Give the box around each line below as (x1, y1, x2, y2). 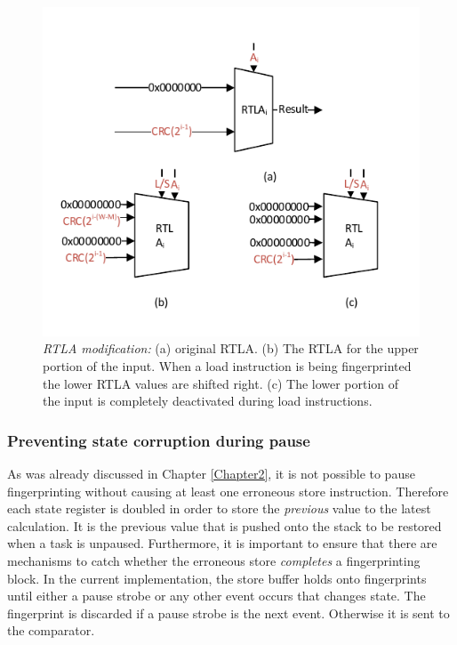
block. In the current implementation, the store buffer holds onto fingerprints (7, 568, 427, 587)
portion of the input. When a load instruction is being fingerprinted (43, 357, 412, 375)
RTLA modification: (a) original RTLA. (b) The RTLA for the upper (43, 339, 419, 358)
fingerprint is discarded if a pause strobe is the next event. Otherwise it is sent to (7, 603, 450, 622)
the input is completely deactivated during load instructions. (43, 391, 373, 410)
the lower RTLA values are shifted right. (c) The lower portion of (43, 374, 399, 392)
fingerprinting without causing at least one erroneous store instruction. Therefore (7, 481, 449, 500)
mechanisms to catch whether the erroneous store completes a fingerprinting (7, 552, 421, 570)
